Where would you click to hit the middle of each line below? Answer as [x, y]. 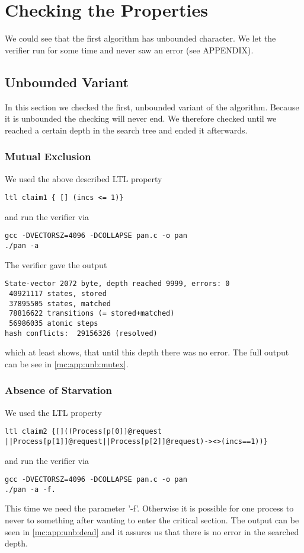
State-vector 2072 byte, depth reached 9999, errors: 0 [117, 284]
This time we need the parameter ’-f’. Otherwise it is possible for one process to [149, 508]
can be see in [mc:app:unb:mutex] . [67, 363]
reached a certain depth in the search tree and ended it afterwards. [126, 130]
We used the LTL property [53, 412]
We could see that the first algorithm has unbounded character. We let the [140, 38]
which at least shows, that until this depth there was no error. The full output [147, 352]
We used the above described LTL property [84, 178]
